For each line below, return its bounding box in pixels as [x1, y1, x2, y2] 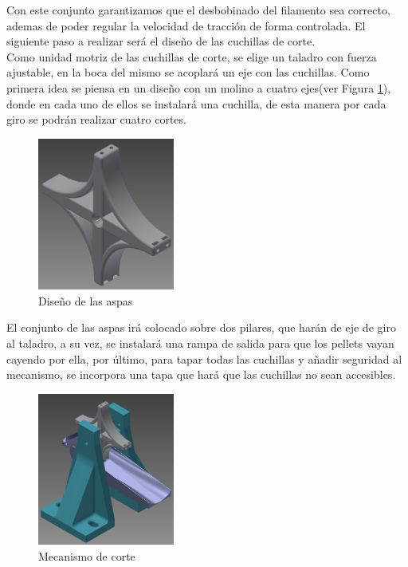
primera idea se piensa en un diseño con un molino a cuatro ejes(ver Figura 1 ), [6, 79, 391, 96]
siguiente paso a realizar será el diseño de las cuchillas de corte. [6, 33, 316, 49]
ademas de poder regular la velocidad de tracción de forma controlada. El [6, 17, 366, 33]
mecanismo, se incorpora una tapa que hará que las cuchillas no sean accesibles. [6, 366, 396, 383]
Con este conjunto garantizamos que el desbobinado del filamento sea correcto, [6, 2, 390, 18]
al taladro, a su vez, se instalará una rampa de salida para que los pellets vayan [6, 335, 394, 352]
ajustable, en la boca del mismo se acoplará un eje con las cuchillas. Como [6, 64, 370, 81]
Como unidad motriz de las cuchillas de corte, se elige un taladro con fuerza [6, 48, 377, 65]
